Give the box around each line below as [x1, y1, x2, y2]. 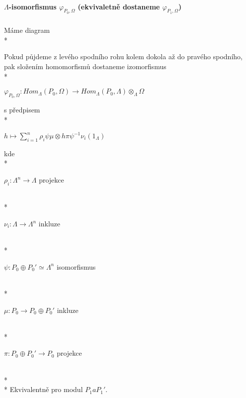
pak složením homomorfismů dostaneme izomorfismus [4, 61, 166, 71]
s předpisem [4, 104, 40, 115]
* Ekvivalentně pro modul [4, 384, 83, 395]
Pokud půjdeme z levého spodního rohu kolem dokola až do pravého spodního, [4, 51, 243, 62]
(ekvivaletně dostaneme [78, 1, 160, 11]
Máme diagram [4, 25, 50, 35]
